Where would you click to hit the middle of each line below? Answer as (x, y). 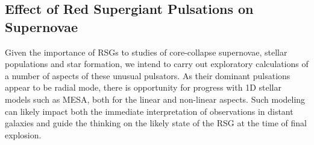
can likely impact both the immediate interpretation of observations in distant (149, 111)
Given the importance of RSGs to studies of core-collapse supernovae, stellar (146, 52)
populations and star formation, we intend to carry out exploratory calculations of (157, 64)
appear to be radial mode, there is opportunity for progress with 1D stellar (143, 87)
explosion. (23, 134)
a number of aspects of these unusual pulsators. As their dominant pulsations (148, 75)
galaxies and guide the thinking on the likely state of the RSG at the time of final (156, 123)
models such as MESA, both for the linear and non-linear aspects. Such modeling (155, 99)
